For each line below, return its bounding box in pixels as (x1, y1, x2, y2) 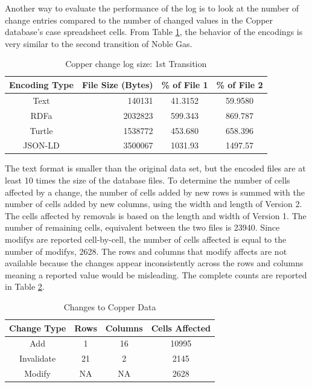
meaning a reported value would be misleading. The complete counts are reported (5, 268, 307, 281)
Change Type (9, 321, 66, 334)
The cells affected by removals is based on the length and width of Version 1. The (5, 209, 307, 222)
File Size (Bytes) (81, 78, 153, 91)
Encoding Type (9, 78, 74, 91)
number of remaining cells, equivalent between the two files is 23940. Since (5, 221, 280, 234)
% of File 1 (161, 78, 208, 91)
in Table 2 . (5, 280, 45, 293)
